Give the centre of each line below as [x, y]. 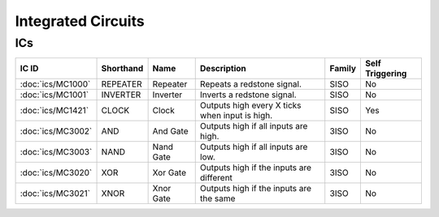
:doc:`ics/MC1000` [55, 84]
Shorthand [122, 69]
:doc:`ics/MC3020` [56, 172]
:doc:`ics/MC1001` [54, 95]
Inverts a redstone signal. [248, 95]
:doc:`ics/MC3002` [56, 131]
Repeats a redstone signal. [251, 84]
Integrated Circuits [80, 21]
